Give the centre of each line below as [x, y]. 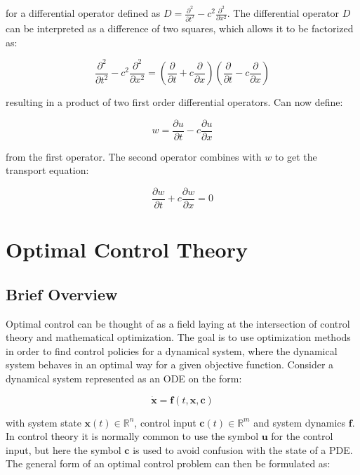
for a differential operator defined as [83, 13]
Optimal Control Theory [127, 249]
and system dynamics [300, 422]
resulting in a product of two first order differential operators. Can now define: [174, 102]
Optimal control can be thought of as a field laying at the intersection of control [178, 323]
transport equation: [47, 170]
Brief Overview [62, 294]
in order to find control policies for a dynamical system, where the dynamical [172, 350]
